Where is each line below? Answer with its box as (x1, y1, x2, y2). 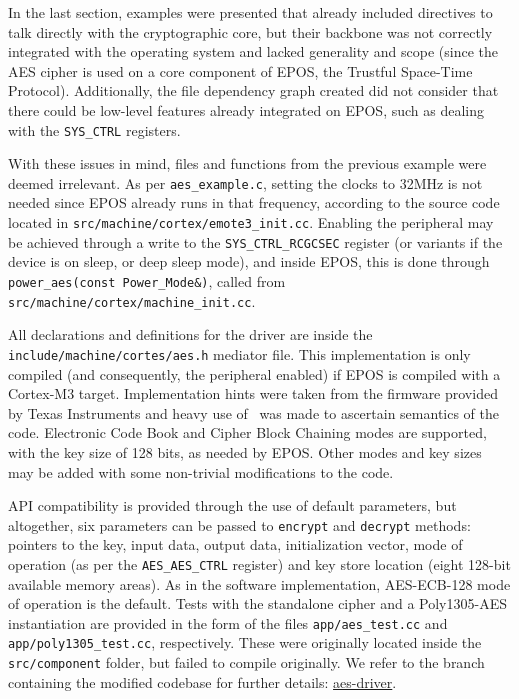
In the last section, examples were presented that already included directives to (8, 2, 493, 22)
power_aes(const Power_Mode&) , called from (8, 270, 286, 291)
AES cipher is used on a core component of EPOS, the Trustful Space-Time (8, 60, 473, 81)
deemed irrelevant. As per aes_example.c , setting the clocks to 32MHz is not (8, 172, 483, 193)
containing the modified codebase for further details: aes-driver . (8, 671, 397, 692)
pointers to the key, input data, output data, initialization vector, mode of (8, 534, 463, 555)
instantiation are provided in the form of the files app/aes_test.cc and (8, 612, 448, 633)
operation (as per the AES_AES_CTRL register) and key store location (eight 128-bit (8, 553, 511, 574)
